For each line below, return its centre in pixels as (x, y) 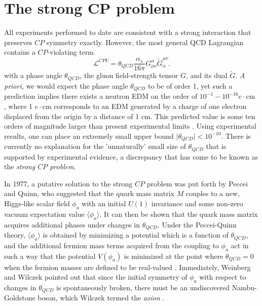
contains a (20, 52)
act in (240, 245)
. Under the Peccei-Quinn (197, 224)
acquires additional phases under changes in (72, 224)
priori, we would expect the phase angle (66, 85)
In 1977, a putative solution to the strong (68, 183)
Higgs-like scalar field (37, 203)
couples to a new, (213, 193)
